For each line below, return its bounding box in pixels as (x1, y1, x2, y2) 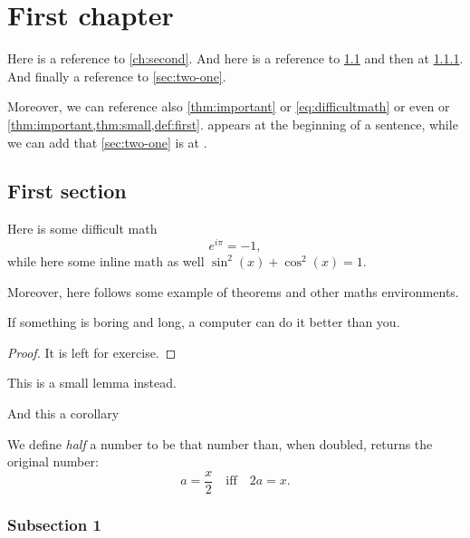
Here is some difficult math (7, 219, 158, 238)
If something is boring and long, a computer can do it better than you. (7, 312, 400, 331)
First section (7, 177, 127, 205)
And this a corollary (7, 403, 120, 422)
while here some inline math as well (7, 251, 205, 270)
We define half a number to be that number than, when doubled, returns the (7, 434, 433, 453)
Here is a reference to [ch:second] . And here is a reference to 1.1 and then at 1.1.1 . (7, 49, 464, 68)
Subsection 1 (7, 513, 101, 535)
